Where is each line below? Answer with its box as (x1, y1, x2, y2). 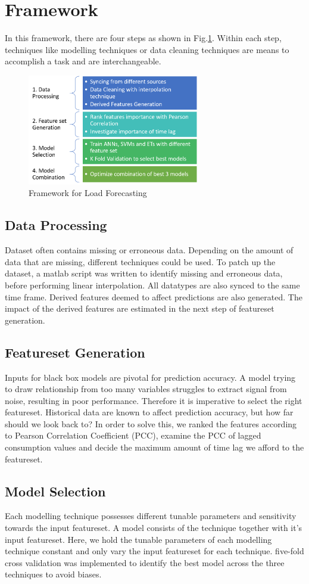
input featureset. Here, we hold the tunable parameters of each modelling (5, 533, 272, 545)
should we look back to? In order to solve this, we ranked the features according (5, 417, 297, 430)
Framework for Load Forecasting (29, 187, 147, 199)
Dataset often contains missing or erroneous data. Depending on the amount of (5, 244, 294, 256)
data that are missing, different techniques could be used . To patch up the (5, 255, 276, 268)
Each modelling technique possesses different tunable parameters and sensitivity (5, 510, 296, 522)
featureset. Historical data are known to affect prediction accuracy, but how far (5, 406, 294, 418)
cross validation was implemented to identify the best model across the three (5, 556, 285, 569)
